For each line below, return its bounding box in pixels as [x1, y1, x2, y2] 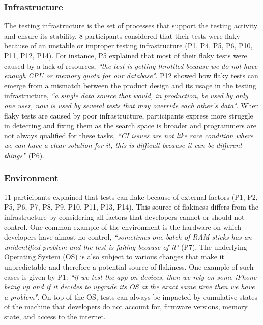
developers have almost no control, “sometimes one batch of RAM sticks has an [4, 231, 252, 242]
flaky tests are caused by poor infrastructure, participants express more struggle [4, 110, 253, 121]
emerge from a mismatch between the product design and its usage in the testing [4, 80, 256, 91]
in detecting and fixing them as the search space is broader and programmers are [4, 120, 257, 131]
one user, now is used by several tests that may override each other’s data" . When [4, 100, 259, 110]
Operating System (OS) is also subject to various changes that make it [4, 251, 224, 262]
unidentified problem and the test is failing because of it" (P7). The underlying [4, 241, 247, 252]
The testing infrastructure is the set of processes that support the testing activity [4, 20, 258, 31]
